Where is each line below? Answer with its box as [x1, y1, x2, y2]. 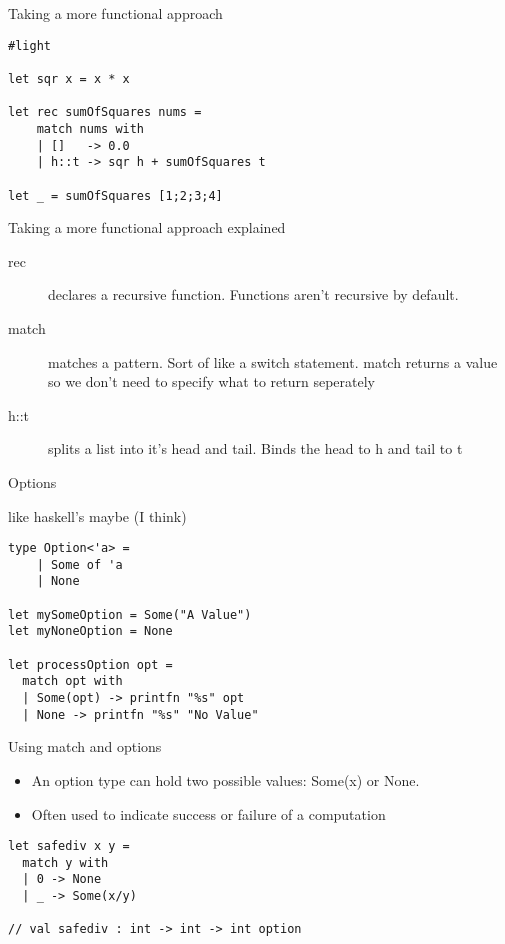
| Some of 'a [36, 557, 123, 572]
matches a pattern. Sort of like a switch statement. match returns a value [48, 351, 498, 372]
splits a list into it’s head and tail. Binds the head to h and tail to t [48, 438, 463, 459]
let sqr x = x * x [8, 71, 130, 86]
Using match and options [8, 736, 162, 757]
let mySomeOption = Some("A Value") [8, 607, 252, 622]
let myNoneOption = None [8, 624, 173, 639]
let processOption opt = [8, 657, 173, 672]
